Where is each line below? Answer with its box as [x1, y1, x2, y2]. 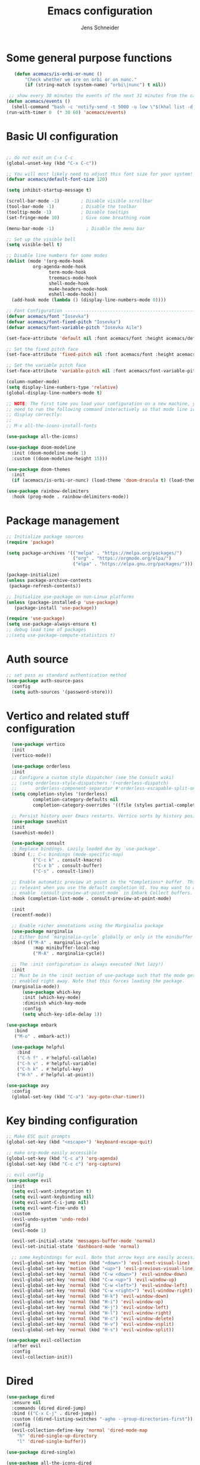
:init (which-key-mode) [21, 995, 82, 1001]
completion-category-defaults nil [32, 796, 118, 803]
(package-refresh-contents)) [8, 583, 82, 589]
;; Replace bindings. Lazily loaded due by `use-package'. [11, 846, 161, 852]
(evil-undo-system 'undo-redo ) [11, 1216, 89, 1222]
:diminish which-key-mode [21, 1000, 86, 1006]
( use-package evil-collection [6, 1337, 82, 1344]
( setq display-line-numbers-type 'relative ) [6, 384, 118, 390]
